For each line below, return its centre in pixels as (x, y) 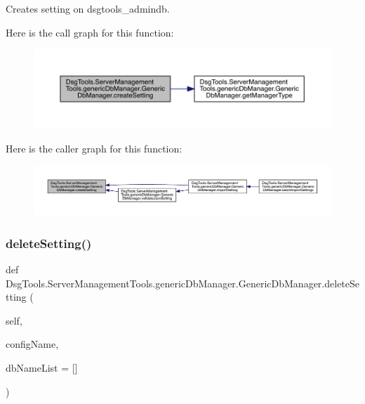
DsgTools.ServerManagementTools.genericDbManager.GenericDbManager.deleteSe (183, 283)
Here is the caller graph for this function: (94, 149)
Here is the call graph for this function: (90, 32)
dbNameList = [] (42, 368)
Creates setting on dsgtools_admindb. (88, 8)
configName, (32, 344)
